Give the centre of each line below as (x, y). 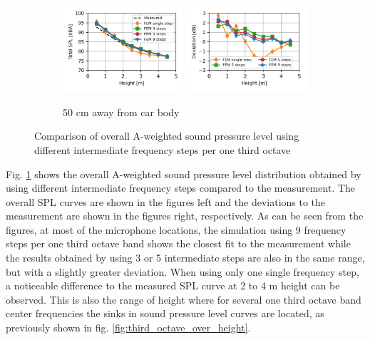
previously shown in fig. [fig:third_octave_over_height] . (128, 328)
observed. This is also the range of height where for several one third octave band (184, 299)
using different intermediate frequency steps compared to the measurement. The (181, 188)
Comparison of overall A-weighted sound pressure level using (167, 136)
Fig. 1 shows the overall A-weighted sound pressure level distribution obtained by (184, 174)
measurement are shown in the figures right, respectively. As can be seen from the (185, 216)
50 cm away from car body (121, 112)
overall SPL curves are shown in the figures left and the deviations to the (166, 201)
